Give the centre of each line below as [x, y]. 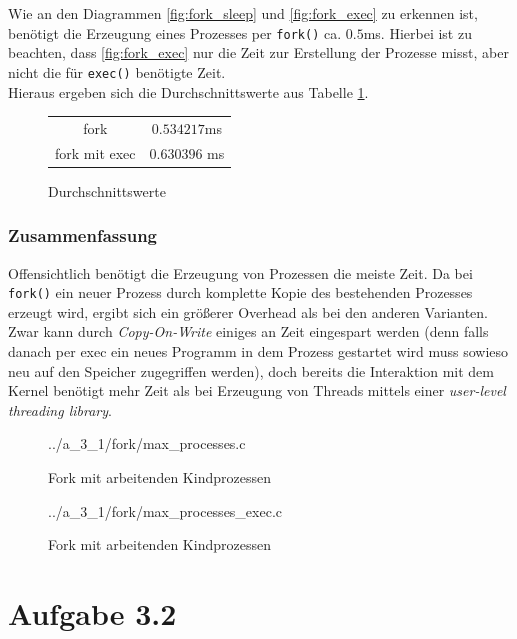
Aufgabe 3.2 [92, 612]
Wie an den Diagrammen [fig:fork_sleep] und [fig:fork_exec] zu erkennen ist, [243, 13]
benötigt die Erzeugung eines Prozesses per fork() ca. [175, 32]
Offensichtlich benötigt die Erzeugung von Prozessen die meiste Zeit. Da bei [240, 272]
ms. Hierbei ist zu [417, 32]
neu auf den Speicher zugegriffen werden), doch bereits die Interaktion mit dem [251, 370]
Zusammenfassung [83, 235]
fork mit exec [95, 152]
